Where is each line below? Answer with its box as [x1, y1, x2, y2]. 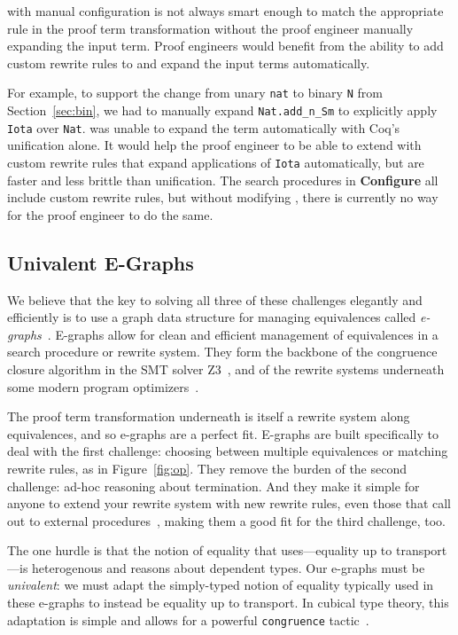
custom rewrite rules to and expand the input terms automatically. [7, 53, 370, 72]
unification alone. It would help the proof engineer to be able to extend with [7, 136, 422, 154]
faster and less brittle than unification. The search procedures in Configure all [7, 170, 439, 189]
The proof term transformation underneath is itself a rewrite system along [7, 407, 410, 426]
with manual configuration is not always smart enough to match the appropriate [7, 2, 444, 20]
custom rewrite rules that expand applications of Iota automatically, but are [7, 153, 424, 171]
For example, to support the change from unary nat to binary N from [7, 83, 383, 102]
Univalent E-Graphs [7, 248, 194, 276]
